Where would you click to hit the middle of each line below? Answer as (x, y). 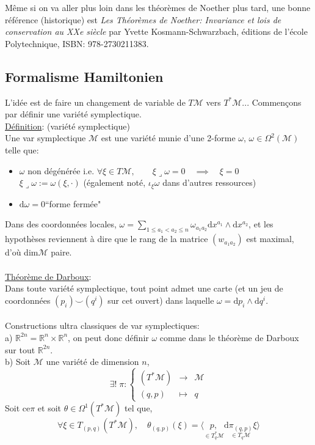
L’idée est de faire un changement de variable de (95, 102)
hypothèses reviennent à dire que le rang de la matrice (107, 239)
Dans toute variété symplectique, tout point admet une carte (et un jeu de (144, 288)
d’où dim (22, 252)
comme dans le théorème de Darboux (229, 337)
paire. (61, 252)
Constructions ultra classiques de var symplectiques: (102, 325)
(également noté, (114, 182)
